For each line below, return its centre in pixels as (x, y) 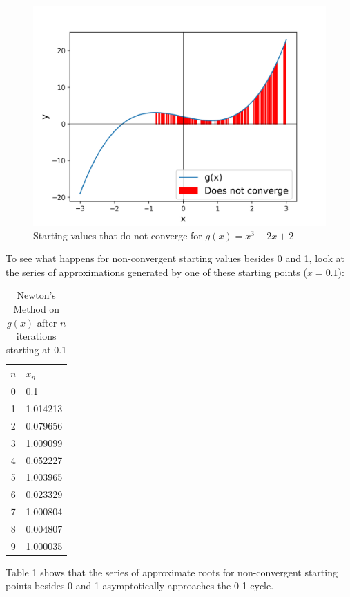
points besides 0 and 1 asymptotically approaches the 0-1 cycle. (140, 586)
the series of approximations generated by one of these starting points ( (156, 272)
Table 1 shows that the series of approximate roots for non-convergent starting (172, 572)
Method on (37, 308)
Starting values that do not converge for (118, 235)
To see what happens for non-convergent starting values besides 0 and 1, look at (175, 258)
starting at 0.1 (37, 349)
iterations (36, 336)
